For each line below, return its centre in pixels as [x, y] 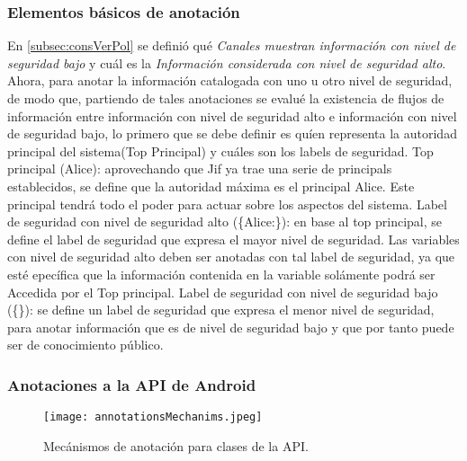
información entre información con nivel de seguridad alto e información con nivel [232, 115]
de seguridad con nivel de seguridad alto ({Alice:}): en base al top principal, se [225, 222]
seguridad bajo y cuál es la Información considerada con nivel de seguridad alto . [227, 62]
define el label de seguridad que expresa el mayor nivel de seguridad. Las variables [233, 239]
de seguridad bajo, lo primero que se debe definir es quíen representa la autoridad [232, 133]
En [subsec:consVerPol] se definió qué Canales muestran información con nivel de [232, 45]
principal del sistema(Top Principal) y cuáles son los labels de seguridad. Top [220, 151]
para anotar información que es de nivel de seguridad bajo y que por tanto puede [231, 327]
